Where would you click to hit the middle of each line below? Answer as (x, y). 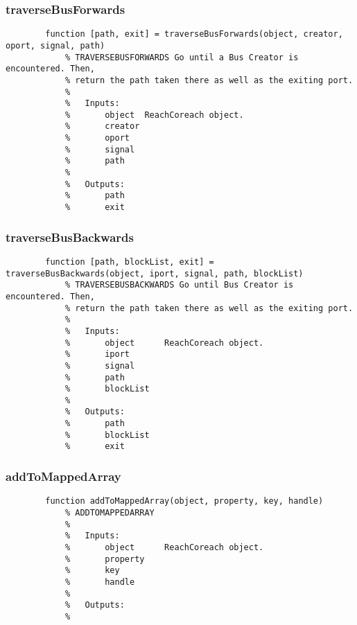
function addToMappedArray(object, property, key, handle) (184, 501)
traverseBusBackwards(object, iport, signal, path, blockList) (155, 273)
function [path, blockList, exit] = (130, 262)
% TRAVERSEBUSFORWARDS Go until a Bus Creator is (182, 57)
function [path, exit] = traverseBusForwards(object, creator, (194, 34)
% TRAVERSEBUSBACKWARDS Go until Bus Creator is (179, 285)
